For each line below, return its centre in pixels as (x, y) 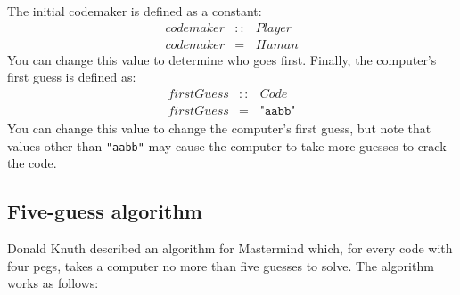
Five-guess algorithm (105, 211)
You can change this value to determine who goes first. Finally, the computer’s (222, 59)
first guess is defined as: (72, 77)
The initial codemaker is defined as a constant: (135, 11)
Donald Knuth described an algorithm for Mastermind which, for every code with (230, 247)
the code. (32, 163)
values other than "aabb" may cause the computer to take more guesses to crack (227, 145)
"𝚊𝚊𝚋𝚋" (278, 111)
